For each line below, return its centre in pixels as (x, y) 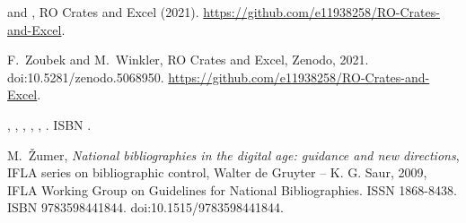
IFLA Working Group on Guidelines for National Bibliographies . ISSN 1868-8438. (232, 189)
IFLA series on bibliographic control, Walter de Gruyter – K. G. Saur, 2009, (217, 172)
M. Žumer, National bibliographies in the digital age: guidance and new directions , (233, 154)
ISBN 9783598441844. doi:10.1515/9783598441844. (145, 207)
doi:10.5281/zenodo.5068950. (86, 77)
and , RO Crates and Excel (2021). (103, 12)
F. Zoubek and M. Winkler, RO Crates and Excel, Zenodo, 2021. (188, 60)
